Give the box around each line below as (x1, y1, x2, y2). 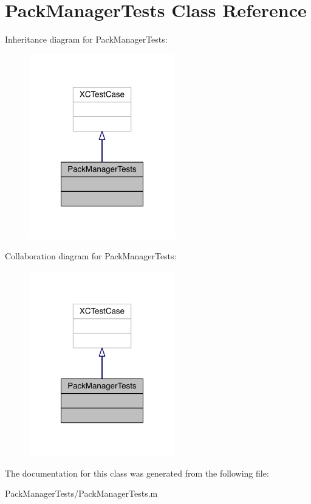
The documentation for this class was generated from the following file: (5, 466, 269, 479)
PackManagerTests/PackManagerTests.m (5, 487, 158, 500)
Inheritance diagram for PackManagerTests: (5, 33, 168, 46)
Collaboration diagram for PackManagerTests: (5, 250, 177, 262)
